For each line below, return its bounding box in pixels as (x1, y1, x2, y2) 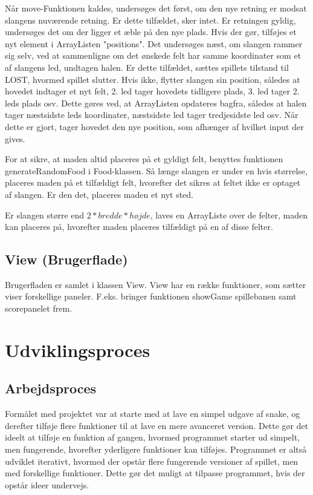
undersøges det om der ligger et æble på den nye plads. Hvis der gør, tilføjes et (5, 25, 297, 38)
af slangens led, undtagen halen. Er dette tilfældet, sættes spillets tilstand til (5, 61, 289, 73)
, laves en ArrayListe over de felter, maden (150, 208, 308, 221)
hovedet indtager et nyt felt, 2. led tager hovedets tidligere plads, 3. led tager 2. (5, 85, 300, 97)
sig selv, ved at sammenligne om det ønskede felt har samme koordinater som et (5, 49, 302, 62)
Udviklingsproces (5, 337, 150, 362)
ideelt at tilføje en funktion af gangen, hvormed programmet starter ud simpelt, (5, 431, 300, 444)
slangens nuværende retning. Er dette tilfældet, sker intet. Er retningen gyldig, (5, 13, 296, 26)
